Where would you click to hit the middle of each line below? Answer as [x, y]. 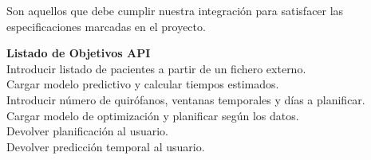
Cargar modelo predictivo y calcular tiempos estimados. [143, 84]
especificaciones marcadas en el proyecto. [106, 26]
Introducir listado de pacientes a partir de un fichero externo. [156, 68]
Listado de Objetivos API [79, 53]
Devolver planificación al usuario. [87, 131]
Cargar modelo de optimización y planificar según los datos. [153, 115]
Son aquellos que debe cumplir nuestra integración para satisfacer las [175, 10]
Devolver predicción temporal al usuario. [106, 146]
